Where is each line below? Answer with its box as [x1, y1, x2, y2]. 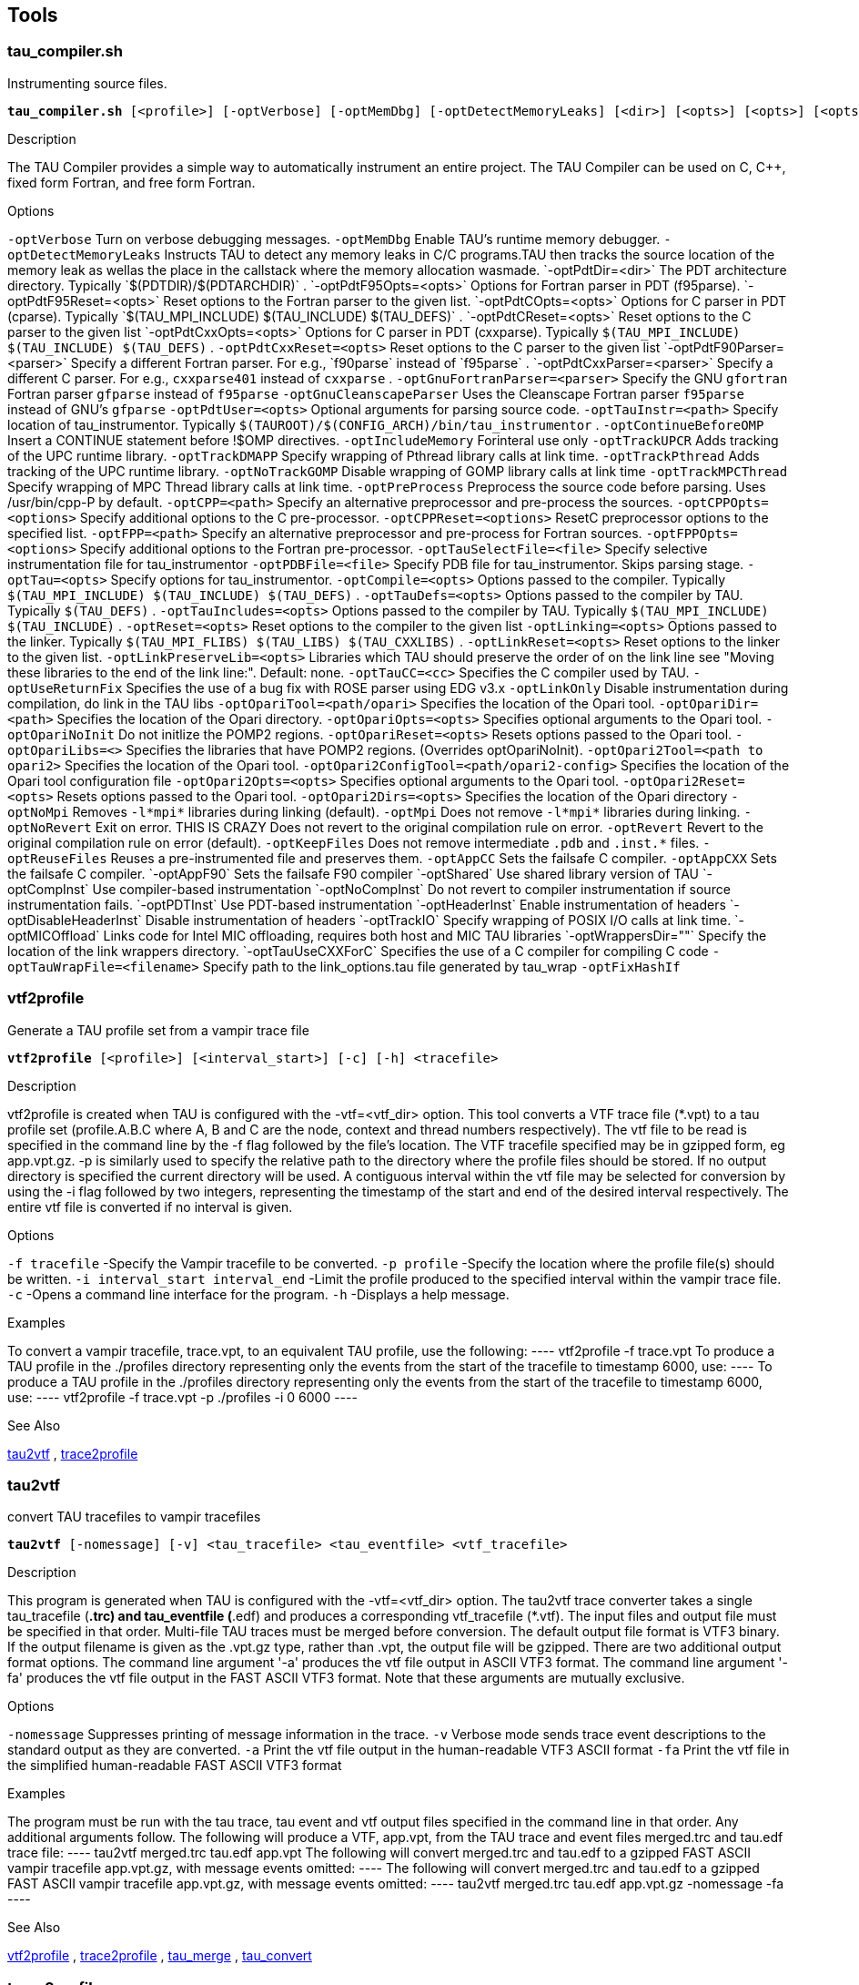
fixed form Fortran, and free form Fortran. [7, 174, 256, 190]
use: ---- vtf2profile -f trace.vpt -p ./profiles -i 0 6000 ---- [7, 1389, 358, 1405]
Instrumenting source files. [7, 75, 167, 91]
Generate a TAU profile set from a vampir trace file [7, 1022, 309, 1038]
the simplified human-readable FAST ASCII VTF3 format [7, 1757, 342, 1774]
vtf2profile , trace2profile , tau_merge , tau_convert [7, 1948, 312, 1964]
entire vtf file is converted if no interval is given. [7, 1198, 293, 1215]
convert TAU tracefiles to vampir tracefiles [7, 1509, 261, 1525]
